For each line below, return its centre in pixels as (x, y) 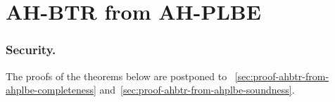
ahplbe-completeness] (51, 90)
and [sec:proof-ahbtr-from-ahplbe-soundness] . (197, 90)
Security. (31, 50)
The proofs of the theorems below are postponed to (116, 76)
